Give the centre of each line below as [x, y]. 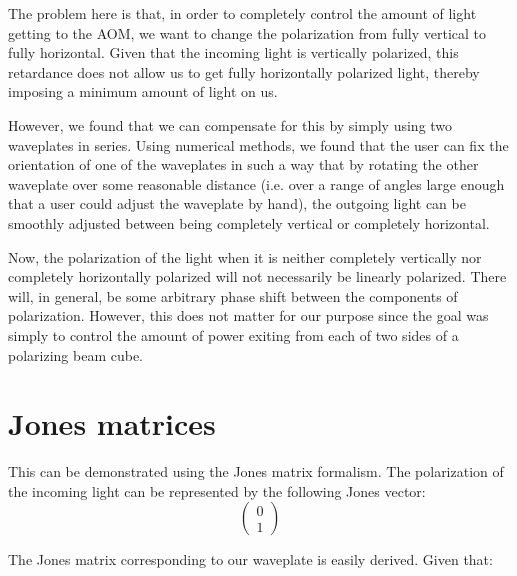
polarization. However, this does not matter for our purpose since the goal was [248, 315]
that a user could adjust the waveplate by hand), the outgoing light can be [237, 203]
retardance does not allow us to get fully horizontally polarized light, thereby [244, 71]
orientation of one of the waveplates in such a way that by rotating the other [243, 164]
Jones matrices [112, 423]
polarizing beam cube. [76, 354]
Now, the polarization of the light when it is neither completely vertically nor [245, 256]
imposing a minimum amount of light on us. [143, 91]
